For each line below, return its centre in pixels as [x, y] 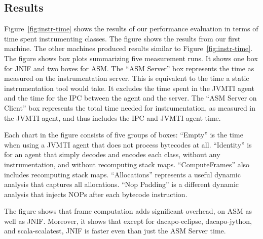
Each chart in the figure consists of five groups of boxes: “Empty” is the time [124, 135]
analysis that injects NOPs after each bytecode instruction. [96, 194]
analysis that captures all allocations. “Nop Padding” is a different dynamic [122, 184]
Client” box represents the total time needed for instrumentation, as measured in [130, 107]
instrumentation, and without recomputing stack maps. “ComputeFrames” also [127, 164]
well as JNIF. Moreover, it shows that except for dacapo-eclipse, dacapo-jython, [128, 221]
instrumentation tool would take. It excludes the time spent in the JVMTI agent [129, 88]
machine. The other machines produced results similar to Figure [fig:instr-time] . [128, 48]
